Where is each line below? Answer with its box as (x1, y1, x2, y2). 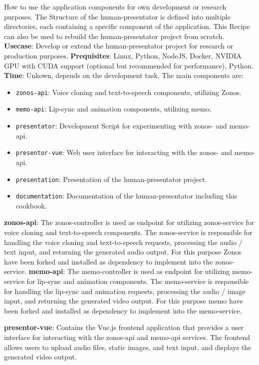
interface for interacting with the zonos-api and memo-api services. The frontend (4, 332, 251, 342)
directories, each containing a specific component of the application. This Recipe (4, 21, 250, 31)
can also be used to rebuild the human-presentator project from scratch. (4, 30, 225, 41)
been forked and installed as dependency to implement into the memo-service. (4, 305, 242, 315)
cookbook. (15, 200, 47, 210)
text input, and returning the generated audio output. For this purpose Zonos (4, 246, 242, 257)
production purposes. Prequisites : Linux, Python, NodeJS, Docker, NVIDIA (4, 50, 242, 60)
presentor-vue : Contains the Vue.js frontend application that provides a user (4, 322, 244, 332)
